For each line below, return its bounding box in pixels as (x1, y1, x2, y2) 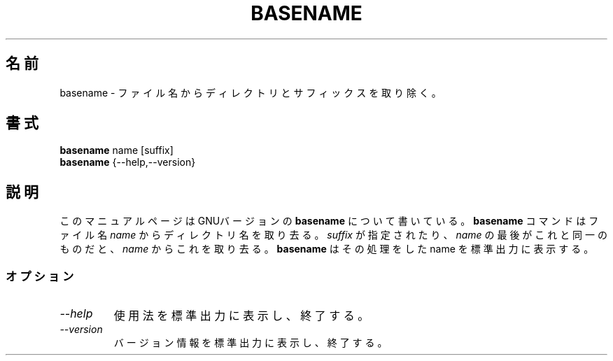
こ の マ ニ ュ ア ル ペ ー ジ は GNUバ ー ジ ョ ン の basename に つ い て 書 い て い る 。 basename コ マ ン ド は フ (59, 215, 599, 227)
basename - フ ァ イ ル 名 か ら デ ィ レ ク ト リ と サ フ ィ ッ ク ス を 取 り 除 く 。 (59, 86, 442, 99)
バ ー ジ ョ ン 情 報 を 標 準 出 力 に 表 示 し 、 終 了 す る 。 (113, 337, 388, 349)
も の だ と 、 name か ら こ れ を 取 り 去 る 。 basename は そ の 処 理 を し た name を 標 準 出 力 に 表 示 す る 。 (59, 243, 594, 255)
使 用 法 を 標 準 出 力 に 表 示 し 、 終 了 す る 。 (113, 309, 369, 323)
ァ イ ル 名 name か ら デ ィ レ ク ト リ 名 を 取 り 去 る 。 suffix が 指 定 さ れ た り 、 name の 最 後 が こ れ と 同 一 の (59, 229, 607, 241)
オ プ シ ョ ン (6, 269, 74, 283)
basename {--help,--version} (59, 156, 196, 169)
